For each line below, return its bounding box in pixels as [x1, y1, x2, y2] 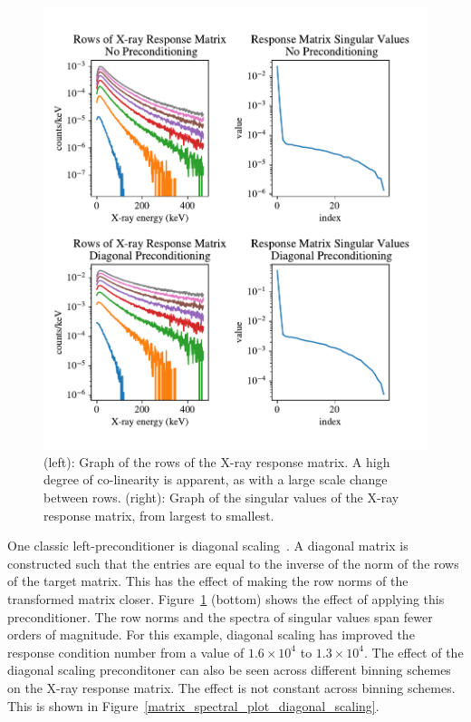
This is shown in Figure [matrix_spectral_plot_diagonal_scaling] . [7, 696, 380, 715]
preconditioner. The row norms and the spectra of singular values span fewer [7, 607, 433, 626]
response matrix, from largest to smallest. [43, 505, 274, 524]
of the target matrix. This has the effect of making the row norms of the [7, 571, 409, 590]
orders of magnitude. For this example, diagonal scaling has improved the [7, 625, 415, 644]
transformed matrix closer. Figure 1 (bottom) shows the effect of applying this [7, 590, 445, 609]
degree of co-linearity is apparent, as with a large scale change [43, 470, 388, 489]
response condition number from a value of [7, 642, 245, 661]
